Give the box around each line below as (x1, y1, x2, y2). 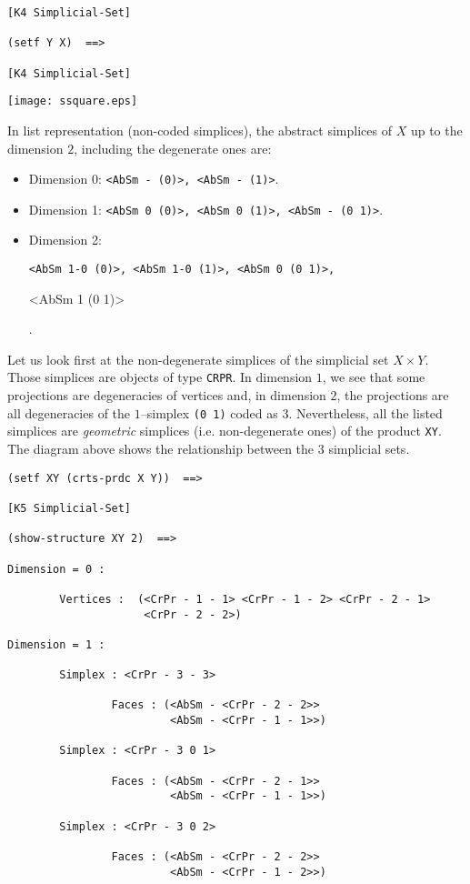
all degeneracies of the (7, 403, 131, 422)
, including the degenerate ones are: (74, 138, 272, 157)
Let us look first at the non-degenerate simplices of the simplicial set (7, 349, 389, 368)
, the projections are (336, 386, 449, 405)
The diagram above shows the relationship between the (7, 439, 315, 458)
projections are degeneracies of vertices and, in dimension (7, 386, 326, 405)
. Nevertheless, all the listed (288, 403, 443, 422)
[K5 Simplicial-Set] (7, 501, 132, 515)
